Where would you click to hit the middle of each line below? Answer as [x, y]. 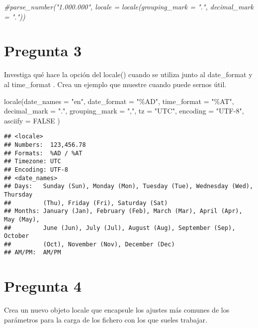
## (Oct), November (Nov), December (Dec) [89, 244]
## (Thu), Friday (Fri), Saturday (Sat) [86, 203]
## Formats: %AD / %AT [43, 153]
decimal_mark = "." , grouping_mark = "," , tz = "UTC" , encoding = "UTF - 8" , [124, 111]
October [17, 236]
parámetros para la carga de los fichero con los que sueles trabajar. [106, 319]
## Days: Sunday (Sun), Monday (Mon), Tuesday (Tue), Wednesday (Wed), [129, 186]
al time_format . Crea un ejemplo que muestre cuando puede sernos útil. [115, 84]
